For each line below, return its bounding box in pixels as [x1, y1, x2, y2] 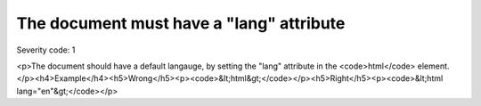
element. [417, 61, 450, 71]
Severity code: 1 [16, 45, 76, 55]
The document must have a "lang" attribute [16, 13, 346, 33]
